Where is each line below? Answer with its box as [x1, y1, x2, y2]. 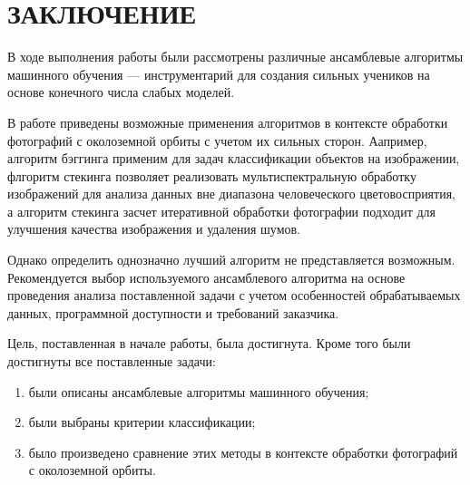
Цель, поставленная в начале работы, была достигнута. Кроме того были [7, 334, 411, 353]
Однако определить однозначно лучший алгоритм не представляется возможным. [7, 250, 455, 269]
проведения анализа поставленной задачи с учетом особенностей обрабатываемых [7, 286, 461, 305]
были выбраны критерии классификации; [28, 412, 256, 432]
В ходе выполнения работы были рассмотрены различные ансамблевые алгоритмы [7, 47, 464, 66]
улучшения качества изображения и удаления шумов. [7, 219, 301, 238]
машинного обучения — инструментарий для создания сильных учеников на [7, 64, 430, 83]
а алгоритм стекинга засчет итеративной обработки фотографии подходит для [7, 201, 436, 220]
